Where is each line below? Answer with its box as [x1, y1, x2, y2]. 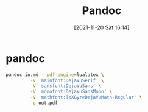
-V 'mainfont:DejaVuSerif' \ [30, 77, 104, 83]
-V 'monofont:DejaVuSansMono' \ [30, 89, 113, 95]
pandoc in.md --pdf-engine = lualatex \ [5, 71, 104, 78]
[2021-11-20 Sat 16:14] [74, 24, 130, 31]
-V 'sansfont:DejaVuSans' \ [30, 83, 102, 89]
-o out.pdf [30, 100, 58, 107]
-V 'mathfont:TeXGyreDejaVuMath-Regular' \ [30, 94, 143, 100]
